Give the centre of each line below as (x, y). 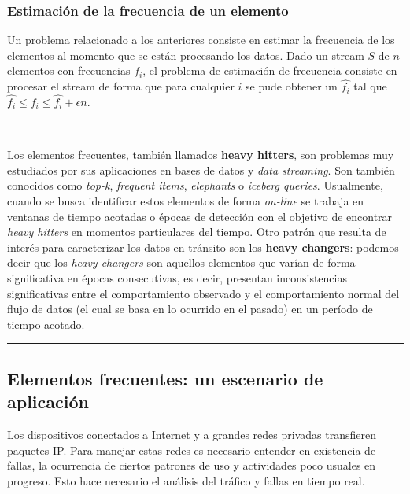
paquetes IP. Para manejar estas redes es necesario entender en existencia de (192, 450)
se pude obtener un (292, 86)
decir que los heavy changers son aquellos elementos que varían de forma (181, 262)
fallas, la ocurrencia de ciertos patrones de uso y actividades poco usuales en (192, 465)
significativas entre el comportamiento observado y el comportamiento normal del (203, 293)
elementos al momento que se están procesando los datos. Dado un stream (186, 55)
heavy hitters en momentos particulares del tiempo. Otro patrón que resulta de (197, 232)
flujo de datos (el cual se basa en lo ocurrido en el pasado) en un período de (190, 309)
